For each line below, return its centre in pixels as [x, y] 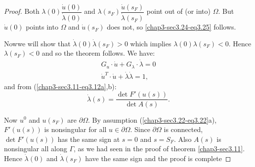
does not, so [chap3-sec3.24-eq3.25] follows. [171, 27]
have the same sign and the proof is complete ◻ [158, 158]
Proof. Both [22, 11]
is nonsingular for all [75, 129]
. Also [183, 139]
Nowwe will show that [37, 43]
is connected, [183, 129]
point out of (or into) [179, 11]
